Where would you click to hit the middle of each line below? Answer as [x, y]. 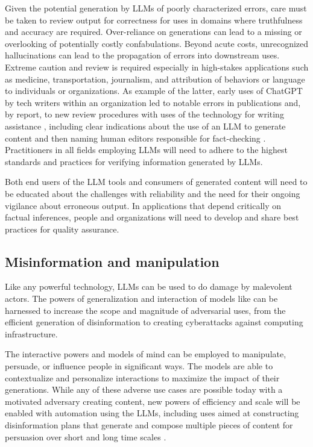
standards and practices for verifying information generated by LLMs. [134, 161]
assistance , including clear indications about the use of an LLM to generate [145, 126]
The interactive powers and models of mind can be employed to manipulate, [146, 354]
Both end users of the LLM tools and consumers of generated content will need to [156, 182]
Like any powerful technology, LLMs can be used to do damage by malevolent [149, 286]
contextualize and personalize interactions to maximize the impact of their [142, 377]
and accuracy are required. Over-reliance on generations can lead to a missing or [153, 32]
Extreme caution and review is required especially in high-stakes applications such [157, 67]
